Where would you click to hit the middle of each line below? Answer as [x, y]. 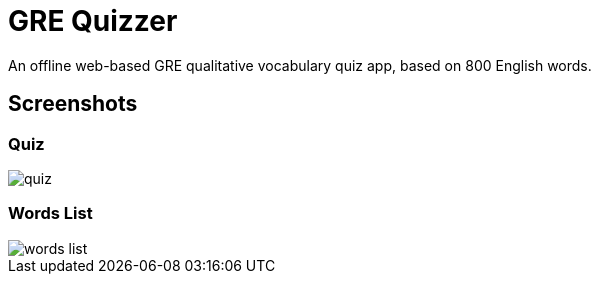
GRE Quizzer [93, 21]
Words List [50, 213]
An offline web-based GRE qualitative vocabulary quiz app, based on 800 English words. [300, 65]
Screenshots [73, 104]
